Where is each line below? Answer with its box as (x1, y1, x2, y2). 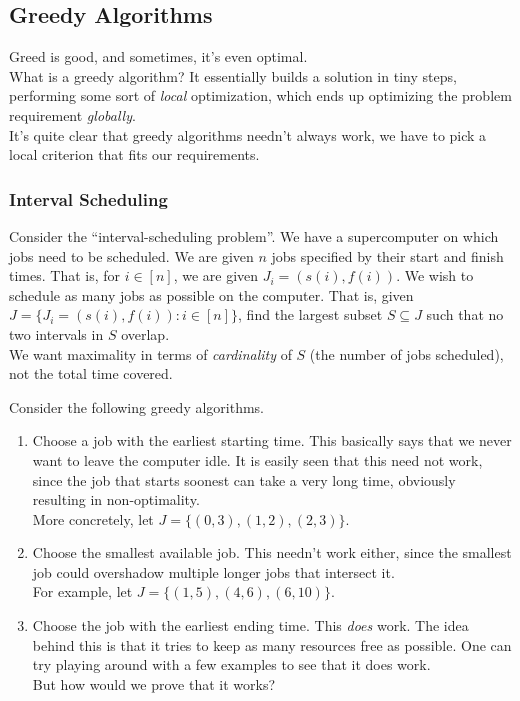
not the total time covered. (9, 363, 173, 384)
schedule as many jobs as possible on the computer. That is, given (9, 284, 414, 305)
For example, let (32, 581, 133, 602)
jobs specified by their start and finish (271, 245, 504, 266)
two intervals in (9, 323, 104, 344)
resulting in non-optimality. (32, 489, 200, 510)
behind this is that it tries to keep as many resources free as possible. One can (32, 634, 512, 655)
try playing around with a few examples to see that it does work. (32, 654, 431, 675)
